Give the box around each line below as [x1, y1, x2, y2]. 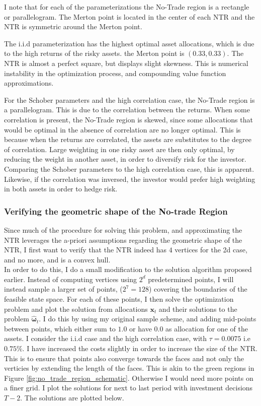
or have [129, 323, 152, 333]
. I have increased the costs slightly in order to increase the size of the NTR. [22, 343, 257, 354]
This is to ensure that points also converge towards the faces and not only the [4, 353, 244, 363]
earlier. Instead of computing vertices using [4, 274, 137, 284]
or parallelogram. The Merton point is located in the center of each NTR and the [4, 11, 255, 22]
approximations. [4, 78, 54, 88]
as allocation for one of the [165, 323, 248, 333]
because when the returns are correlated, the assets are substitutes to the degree [4, 134, 251, 145]
